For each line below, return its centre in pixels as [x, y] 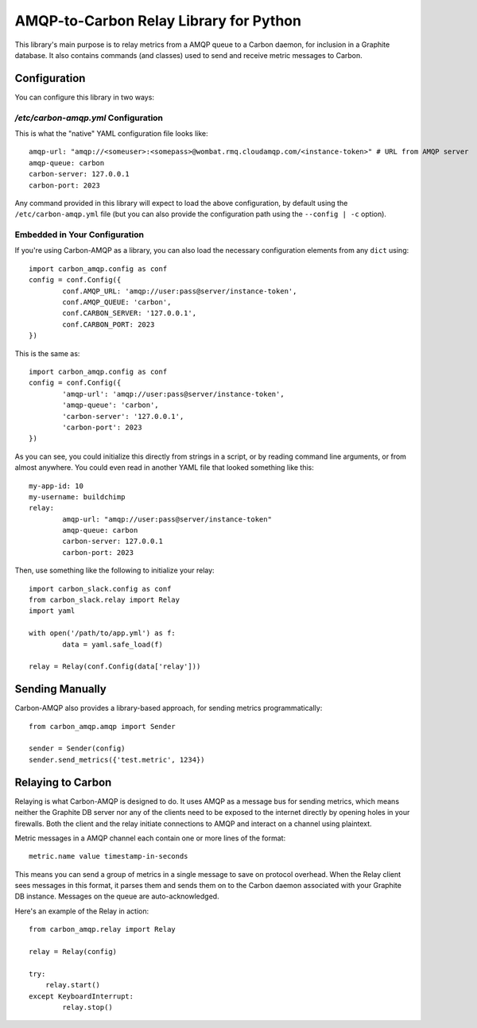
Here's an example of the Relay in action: [82, 911]
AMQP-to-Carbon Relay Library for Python [158, 21]
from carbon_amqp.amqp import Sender [103, 726]
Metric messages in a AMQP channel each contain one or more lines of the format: [150, 838]
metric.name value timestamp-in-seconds [109, 856]
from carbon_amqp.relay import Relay [103, 929]
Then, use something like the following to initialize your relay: [114, 570]
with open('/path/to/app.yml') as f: [103, 633]
